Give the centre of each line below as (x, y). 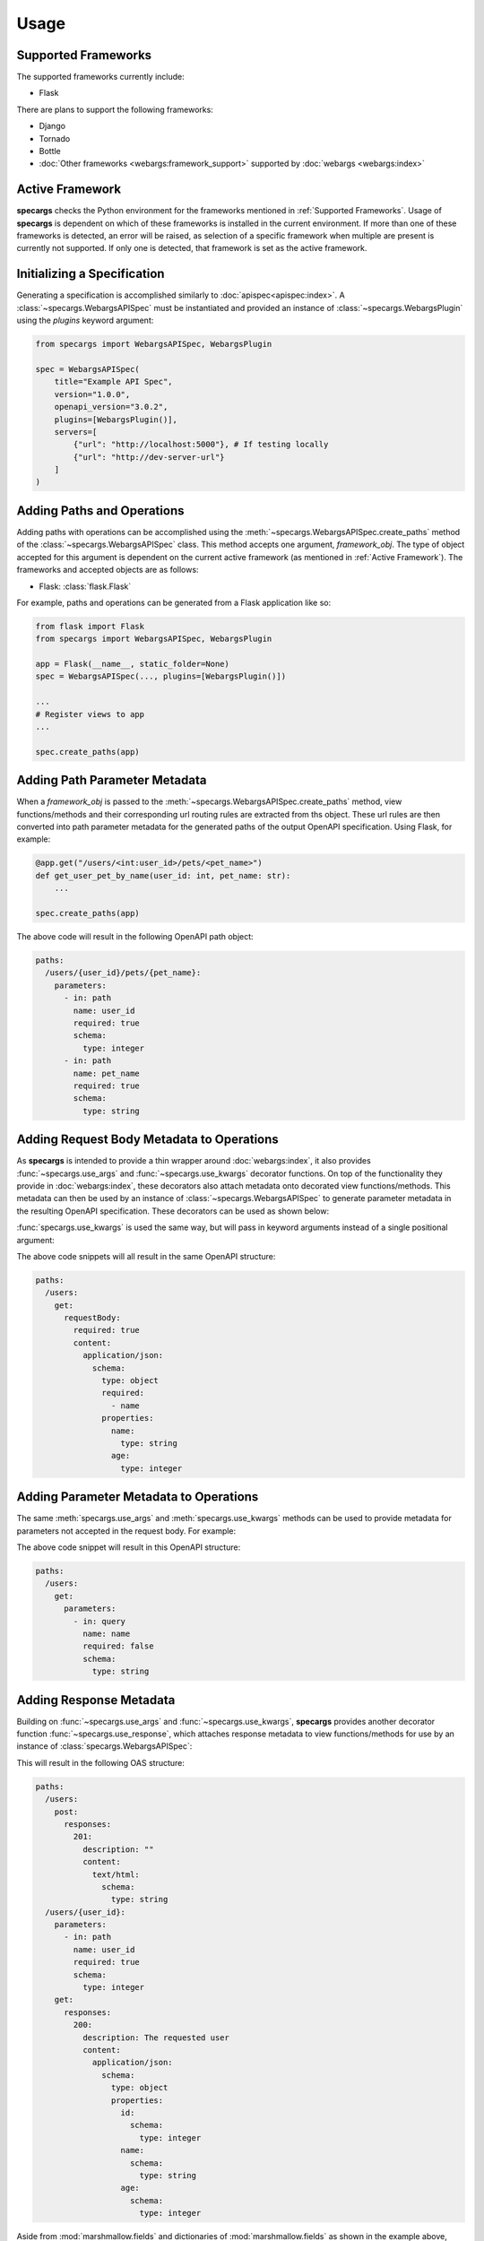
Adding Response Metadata (96, 1700)
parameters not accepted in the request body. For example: (126, 1531)
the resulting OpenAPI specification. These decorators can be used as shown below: (173, 1211)
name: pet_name (107, 1073)
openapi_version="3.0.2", (111, 407)
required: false (118, 1646)
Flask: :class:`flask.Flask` (85, 586)
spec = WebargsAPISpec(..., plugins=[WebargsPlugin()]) (161, 676)
